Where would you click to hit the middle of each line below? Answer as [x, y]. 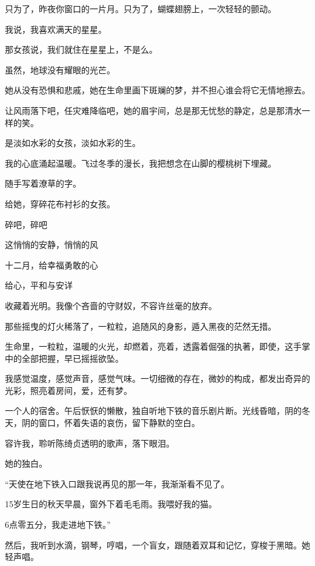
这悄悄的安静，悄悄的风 [51, 245]
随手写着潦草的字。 [43, 183]
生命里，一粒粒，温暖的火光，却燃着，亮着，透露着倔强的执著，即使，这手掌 [157, 346]
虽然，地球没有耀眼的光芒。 [60, 69]
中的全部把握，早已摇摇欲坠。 [64, 358]
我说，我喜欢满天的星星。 [56, 29]
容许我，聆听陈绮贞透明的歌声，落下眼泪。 [90, 443]
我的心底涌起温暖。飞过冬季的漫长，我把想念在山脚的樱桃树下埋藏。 [141, 163]
